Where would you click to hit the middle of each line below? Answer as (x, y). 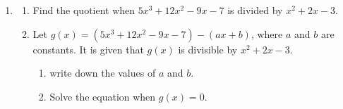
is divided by (255, 10)
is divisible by (208, 49)
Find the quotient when (84, 10)
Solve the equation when (103, 96)
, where (267, 33)
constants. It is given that (88, 49)
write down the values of (103, 73)
